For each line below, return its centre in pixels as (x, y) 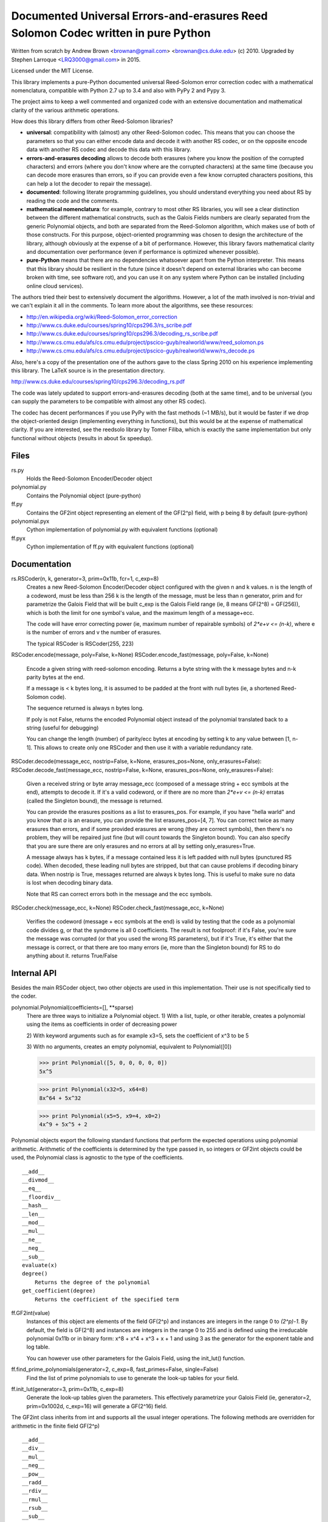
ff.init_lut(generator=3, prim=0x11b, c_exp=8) (67, 1389)
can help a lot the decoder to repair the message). (89, 183)
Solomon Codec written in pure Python (111, 33)
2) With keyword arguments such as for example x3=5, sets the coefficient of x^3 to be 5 (138, 1036)
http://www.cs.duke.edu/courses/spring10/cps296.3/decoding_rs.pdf (98, 382)
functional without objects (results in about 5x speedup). (82, 438)
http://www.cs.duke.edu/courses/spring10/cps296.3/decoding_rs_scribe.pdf (122, 334)
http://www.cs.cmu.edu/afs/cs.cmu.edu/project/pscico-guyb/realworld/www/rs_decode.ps (141, 351)
